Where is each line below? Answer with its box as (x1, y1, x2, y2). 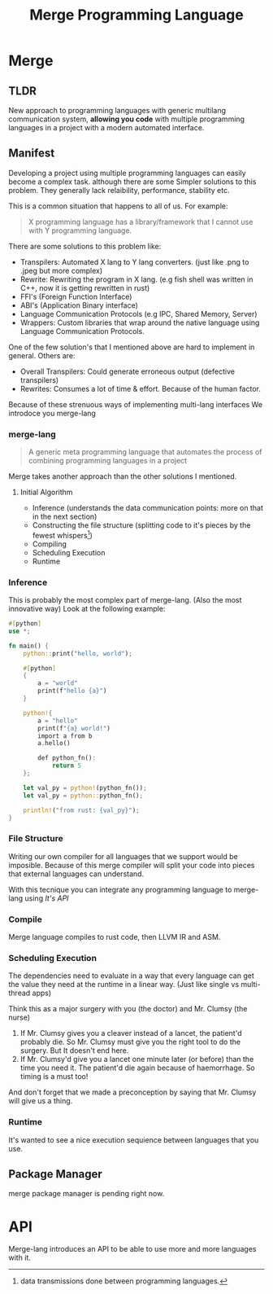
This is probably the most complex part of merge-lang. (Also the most (8, 595, 242, 605)
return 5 (51, 761, 82, 770)
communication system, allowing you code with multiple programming (8, 114, 245, 124)
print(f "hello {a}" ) (37, 686, 107, 695)
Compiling (32, 539, 67, 549)
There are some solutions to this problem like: (8, 241, 162, 251)
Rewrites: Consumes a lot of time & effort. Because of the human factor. (19, 384, 262, 393)
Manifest (8, 147, 55, 160)
